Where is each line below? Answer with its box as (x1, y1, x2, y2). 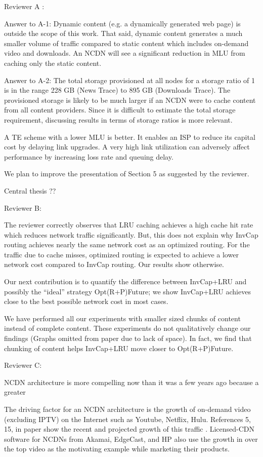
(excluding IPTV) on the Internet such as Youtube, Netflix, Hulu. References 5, (4, 413, 251, 424)
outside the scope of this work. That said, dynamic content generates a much (4, 28, 243, 39)
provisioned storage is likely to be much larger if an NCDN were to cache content (4, 94, 256, 105)
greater (4, 387, 26, 397)
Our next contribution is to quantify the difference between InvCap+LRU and (4, 276, 247, 287)
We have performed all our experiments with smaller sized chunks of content (4, 313, 241, 323)
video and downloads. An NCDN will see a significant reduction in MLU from (4, 48, 245, 58)
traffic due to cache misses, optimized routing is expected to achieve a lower (4, 249, 239, 259)
